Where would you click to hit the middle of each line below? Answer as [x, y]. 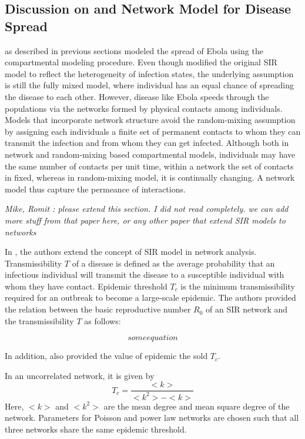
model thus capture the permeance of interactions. [95, 189]
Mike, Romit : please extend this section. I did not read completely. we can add [147, 209]
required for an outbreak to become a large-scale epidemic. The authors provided [150, 297]
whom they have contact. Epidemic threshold [86, 286]
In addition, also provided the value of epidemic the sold [106, 356]
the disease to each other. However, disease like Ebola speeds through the [137, 96]
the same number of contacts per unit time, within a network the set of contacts [149, 166]
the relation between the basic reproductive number [98, 309]
